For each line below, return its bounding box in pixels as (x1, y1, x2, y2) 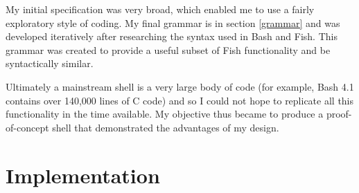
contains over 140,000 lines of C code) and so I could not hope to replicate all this (6, 93, 354, 107)
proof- (326, 107, 352, 121)
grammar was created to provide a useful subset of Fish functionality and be (6, 42, 331, 57)
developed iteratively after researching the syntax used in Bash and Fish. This (6, 29, 338, 44)
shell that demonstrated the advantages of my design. (52, 120, 279, 134)
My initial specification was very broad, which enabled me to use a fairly (6, 2, 315, 16)
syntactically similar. (6, 56, 94, 71)
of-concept (6, 120, 49, 134)
